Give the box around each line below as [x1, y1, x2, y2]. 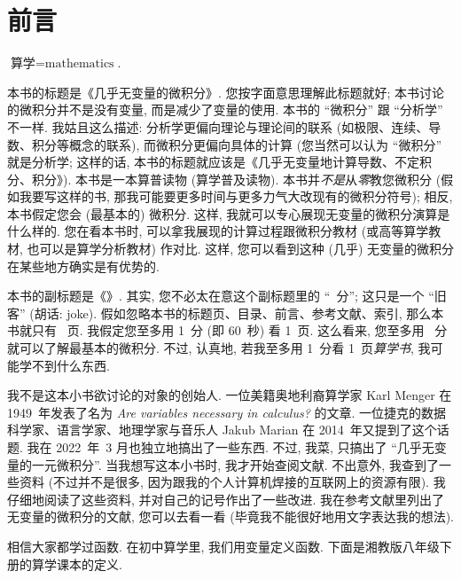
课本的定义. [56, 554, 122, 573]
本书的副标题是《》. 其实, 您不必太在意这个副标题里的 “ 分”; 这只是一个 [7, 286, 425, 305]
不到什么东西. [31, 356, 110, 374]
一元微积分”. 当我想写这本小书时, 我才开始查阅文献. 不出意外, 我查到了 [31, 455, 439, 473]
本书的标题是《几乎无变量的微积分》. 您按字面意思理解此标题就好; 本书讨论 [7, 82, 445, 101]
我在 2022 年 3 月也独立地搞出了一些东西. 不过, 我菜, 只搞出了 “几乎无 [27, 438, 434, 456]
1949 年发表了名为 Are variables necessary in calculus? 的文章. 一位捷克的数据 [7, 403, 447, 421]
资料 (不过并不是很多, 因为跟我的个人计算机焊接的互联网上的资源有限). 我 [19, 473, 446, 491]
